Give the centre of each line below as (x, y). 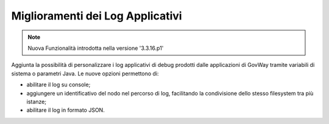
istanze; (37, 102)
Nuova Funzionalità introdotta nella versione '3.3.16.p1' (96, 48)
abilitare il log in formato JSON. (65, 110)
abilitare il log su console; (58, 84)
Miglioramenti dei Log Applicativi (97, 16)
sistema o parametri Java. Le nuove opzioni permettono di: (85, 74)
